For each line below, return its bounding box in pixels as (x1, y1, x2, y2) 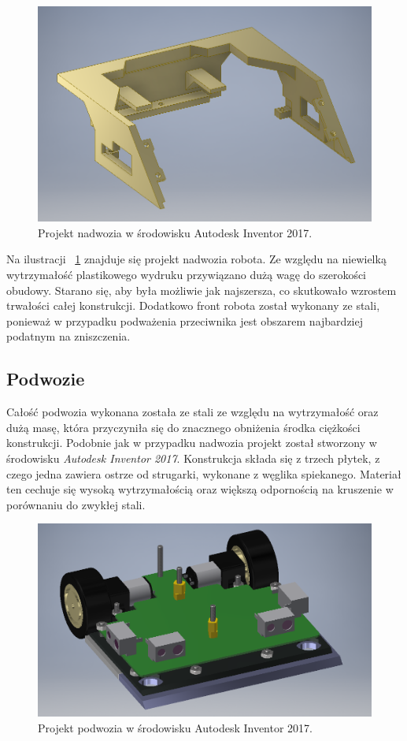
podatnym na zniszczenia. (6, 328, 131, 344)
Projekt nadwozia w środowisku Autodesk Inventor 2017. (38, 224, 313, 240)
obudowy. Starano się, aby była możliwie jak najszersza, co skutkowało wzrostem (6, 281, 397, 298)
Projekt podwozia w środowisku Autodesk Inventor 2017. (38, 719, 313, 735)
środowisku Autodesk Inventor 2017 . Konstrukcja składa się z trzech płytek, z (6, 449, 380, 466)
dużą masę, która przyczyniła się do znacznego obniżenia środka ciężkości (6, 419, 361, 435)
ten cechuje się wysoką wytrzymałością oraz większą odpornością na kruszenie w (6, 481, 394, 497)
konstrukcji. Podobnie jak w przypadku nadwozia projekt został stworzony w (6, 434, 377, 451)
